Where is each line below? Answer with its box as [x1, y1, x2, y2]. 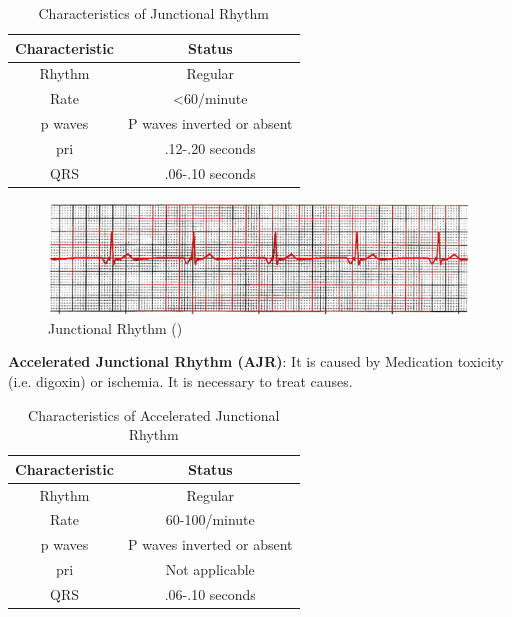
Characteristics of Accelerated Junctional [28, 404, 280, 425]
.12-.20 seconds [164, 137, 256, 158]
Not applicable [165, 559, 255, 580]
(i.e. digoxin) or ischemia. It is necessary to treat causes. [8, 370, 353, 391]
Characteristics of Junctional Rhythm [38, 3, 269, 23]
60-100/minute [165, 509, 255, 530]
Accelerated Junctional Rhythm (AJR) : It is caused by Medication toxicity [8, 351, 504, 372]
